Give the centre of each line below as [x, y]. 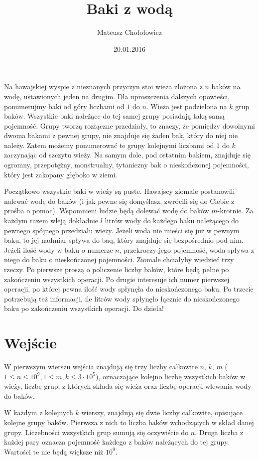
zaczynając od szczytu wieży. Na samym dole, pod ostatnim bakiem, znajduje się [127, 155]
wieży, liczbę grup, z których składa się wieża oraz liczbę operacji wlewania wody [128, 386]
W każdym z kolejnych [39, 412]
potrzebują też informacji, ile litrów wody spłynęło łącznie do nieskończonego [122, 298]
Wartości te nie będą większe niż [54, 451]
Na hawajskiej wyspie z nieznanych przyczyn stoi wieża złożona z [103, 86]
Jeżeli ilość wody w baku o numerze [59, 249]
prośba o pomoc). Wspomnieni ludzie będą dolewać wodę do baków [107, 211]
